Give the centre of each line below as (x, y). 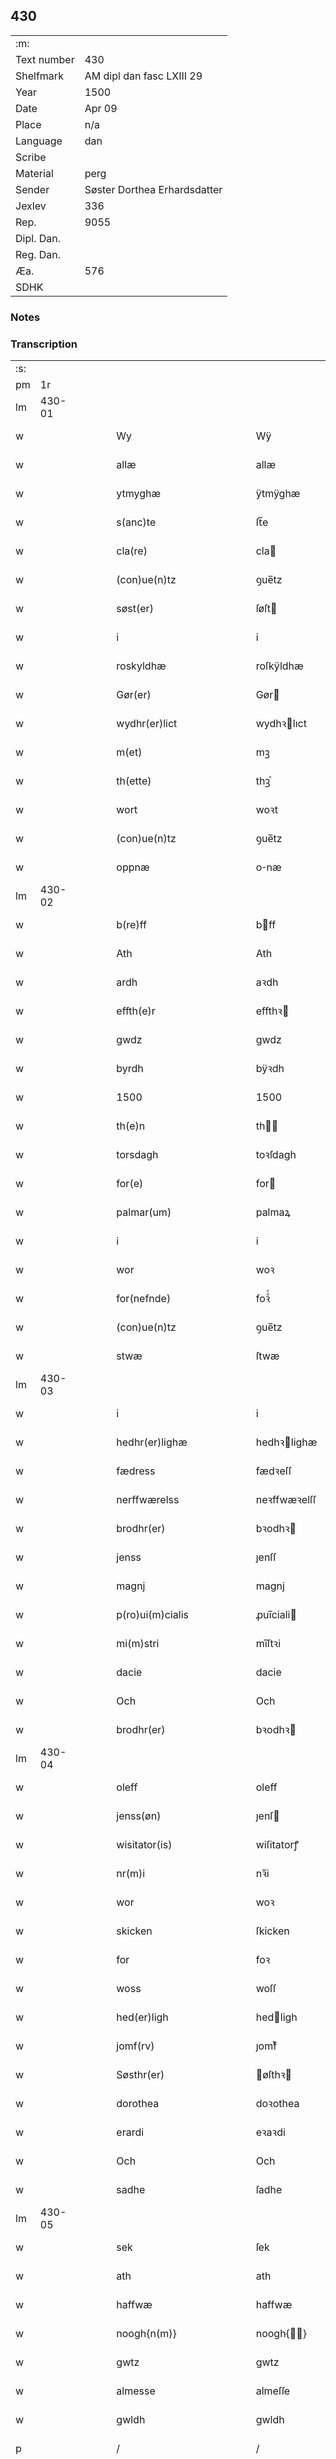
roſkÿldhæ (279, 666)
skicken (134, 1931)
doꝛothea (277, 2104)
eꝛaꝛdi (270, 2132)
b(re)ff (131, 925)
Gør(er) (134, 695)
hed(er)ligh (142, 2017)
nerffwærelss (148, 1500)
